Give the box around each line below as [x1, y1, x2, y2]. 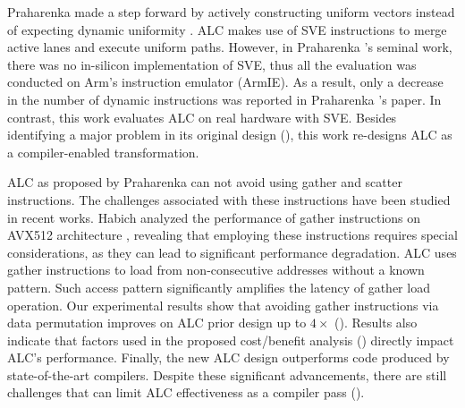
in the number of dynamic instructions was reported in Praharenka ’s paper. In [7, 89, 442, 108]
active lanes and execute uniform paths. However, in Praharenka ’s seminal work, [7, 38, 452, 56]
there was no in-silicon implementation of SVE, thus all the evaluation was [7, 55, 417, 73]
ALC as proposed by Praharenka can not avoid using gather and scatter [7, 173, 402, 191]
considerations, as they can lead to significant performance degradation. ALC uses [7, 242, 457, 261]
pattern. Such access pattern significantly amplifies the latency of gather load [7, 277, 430, 296]
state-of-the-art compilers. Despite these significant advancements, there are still [7, 365, 447, 384]
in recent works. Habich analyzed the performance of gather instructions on [7, 208, 421, 226]
